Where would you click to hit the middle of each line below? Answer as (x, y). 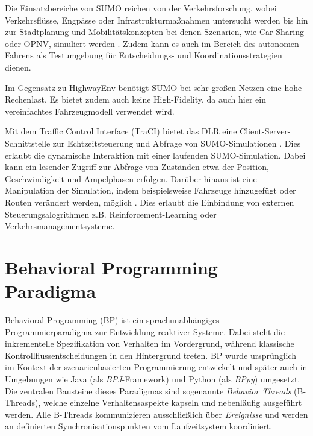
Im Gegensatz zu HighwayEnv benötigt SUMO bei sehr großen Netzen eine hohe (153, 87)
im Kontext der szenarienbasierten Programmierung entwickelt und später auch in (156, 367)
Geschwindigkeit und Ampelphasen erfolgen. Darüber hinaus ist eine (131, 178)
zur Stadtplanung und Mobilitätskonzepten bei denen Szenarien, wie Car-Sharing (154, 32)
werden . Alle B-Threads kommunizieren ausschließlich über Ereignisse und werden (156, 414)
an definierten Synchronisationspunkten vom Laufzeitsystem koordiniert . (139, 426)
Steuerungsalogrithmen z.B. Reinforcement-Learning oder (111, 214)
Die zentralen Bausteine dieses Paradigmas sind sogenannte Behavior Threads (148, 390)
